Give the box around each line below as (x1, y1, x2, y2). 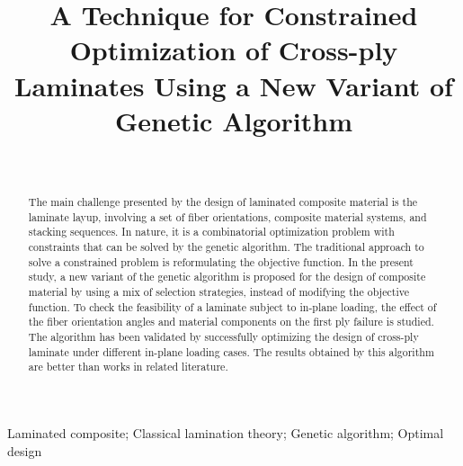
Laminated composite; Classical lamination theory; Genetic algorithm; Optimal (7, 423, 444, 442)
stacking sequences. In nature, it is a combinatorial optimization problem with (28, 224, 395, 239)
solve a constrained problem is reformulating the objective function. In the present (28, 254, 414, 269)
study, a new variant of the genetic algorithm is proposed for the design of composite (28, 269, 426, 284)
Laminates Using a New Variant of (14, 67, 453, 103)
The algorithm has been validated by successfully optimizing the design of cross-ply (28, 328, 419, 344)
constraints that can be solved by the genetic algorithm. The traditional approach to (28, 239, 424, 255)
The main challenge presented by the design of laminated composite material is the (28, 194, 418, 210)
